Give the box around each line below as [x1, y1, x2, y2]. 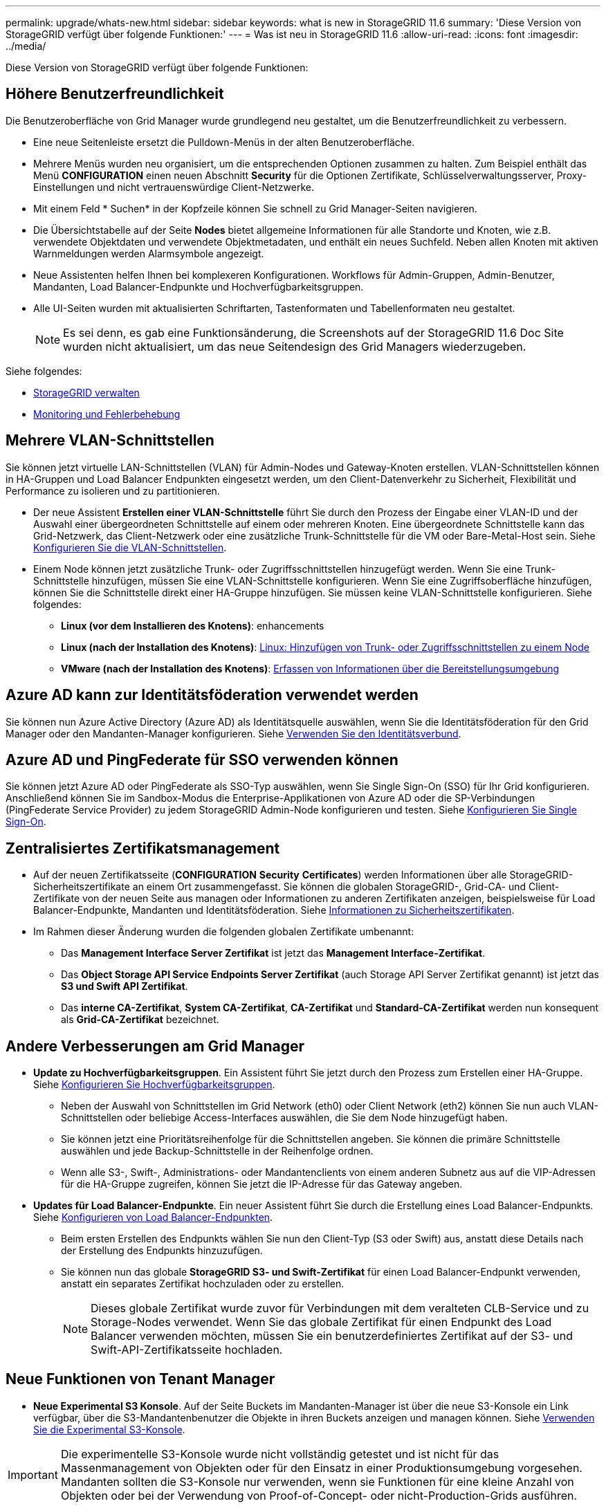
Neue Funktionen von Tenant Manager [6, 1370, 275, 1388]
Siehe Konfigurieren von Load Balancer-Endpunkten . [33, 1211, 273, 1224]
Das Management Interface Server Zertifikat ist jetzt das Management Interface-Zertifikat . [61, 947, 486, 959]
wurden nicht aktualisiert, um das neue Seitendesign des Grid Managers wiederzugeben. [63, 339, 526, 353]
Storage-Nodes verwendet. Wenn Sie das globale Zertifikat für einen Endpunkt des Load [91, 1315, 552, 1330]
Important [8, 1467, 58, 1482]
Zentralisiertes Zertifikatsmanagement [6, 839, 280, 857]
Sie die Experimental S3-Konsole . [33, 1423, 185, 1435]
